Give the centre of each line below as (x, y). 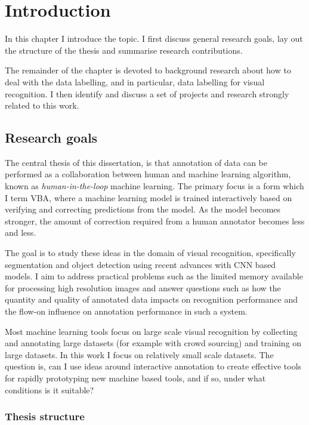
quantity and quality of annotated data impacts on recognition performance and (152, 299)
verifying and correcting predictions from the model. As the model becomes (143, 209)
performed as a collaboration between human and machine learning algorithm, (148, 174)
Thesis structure (45, 416)
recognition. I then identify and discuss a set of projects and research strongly (147, 93)
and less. (21, 232)
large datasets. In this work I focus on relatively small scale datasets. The (139, 354)
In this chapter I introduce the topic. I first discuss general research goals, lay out (154, 39)
